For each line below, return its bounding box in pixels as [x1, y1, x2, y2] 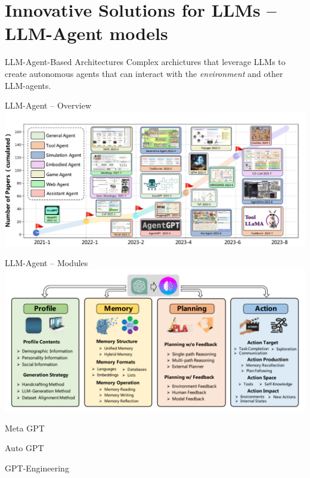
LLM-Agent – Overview [5, 99, 92, 112]
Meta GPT [5, 421, 45, 434]
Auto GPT [5, 442, 44, 454]
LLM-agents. [5, 79, 51, 91]
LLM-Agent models [5, 21, 168, 45]
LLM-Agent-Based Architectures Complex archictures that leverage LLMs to [5, 55, 286, 68]
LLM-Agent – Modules [5, 257, 88, 269]
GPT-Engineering [5, 461, 69, 474]
